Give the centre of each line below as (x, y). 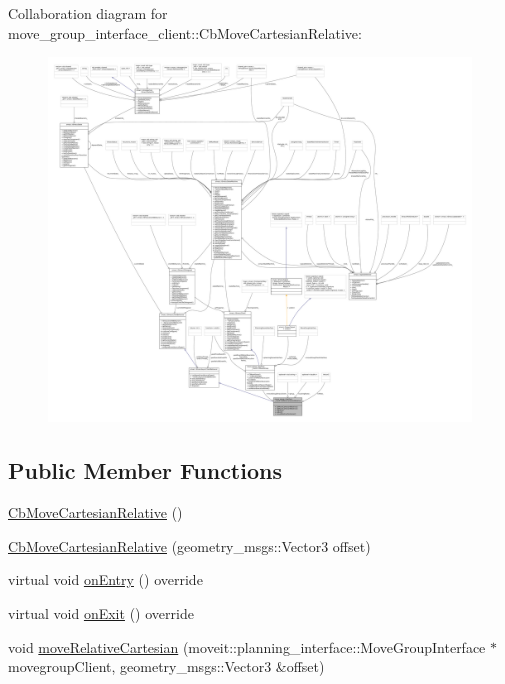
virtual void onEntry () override (105, 579)
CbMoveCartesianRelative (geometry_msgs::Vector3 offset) (189, 545)
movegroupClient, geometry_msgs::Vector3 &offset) (166, 666)
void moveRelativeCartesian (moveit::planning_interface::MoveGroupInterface (247, 646)
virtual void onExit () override (101, 612)
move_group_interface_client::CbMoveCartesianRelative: (185, 32)
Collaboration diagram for (88, 13)
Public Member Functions (145, 470)
